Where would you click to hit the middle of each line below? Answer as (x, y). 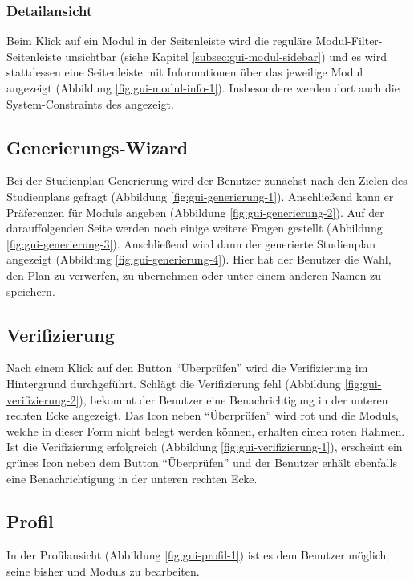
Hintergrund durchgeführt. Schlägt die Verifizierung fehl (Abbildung (174, 383)
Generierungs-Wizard (97, 147)
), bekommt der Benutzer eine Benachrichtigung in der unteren (233, 399)
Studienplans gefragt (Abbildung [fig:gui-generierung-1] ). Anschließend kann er (200, 196)
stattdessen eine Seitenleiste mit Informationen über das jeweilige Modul (185, 72)
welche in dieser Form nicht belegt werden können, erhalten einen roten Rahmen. (206, 430)
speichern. (31, 291)
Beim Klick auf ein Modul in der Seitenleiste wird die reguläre (159, 41)
